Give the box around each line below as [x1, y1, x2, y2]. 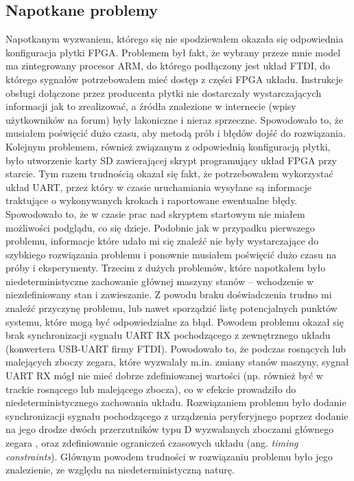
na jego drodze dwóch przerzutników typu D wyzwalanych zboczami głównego [5, 422, 334, 436]
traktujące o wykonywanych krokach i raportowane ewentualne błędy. [5, 193, 298, 208]
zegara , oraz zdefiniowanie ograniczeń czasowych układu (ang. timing [5, 436, 298, 450]
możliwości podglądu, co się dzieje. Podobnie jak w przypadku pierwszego [5, 220, 315, 234]
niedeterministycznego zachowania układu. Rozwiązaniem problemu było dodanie [5, 395, 346, 410]
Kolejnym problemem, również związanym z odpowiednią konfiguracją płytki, [5, 139, 331, 153]
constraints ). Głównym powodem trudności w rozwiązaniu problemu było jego [5, 449, 333, 463]
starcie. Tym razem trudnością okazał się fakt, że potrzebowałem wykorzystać [5, 166, 333, 181]
